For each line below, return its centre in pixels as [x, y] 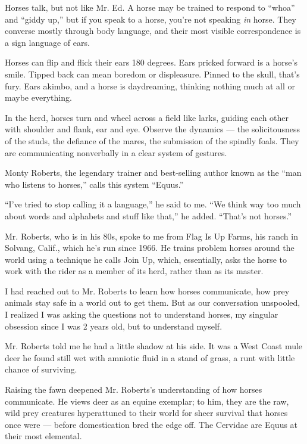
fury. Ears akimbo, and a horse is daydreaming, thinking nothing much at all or [150, 86]
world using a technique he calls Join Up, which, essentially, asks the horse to [146, 259]
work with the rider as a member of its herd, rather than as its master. [134, 271]
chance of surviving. [41, 369]
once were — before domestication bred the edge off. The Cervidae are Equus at [151, 424]
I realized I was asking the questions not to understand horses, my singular [142, 314]
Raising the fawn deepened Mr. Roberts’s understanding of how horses [134, 389]
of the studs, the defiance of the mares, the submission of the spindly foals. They [152, 140]
